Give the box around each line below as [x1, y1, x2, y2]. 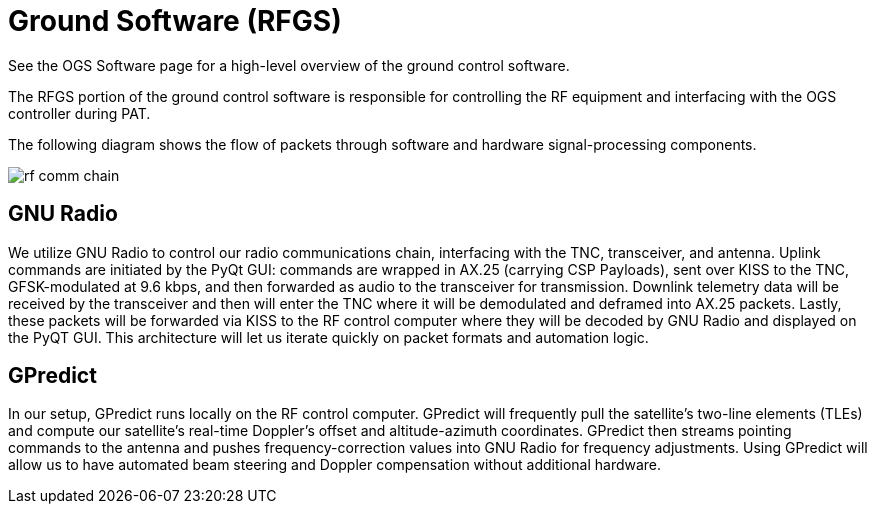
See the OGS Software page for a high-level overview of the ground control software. [8, 56, 570, 74]
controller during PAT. [8, 104, 151, 122]
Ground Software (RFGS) [8, 4, 342, 38]
